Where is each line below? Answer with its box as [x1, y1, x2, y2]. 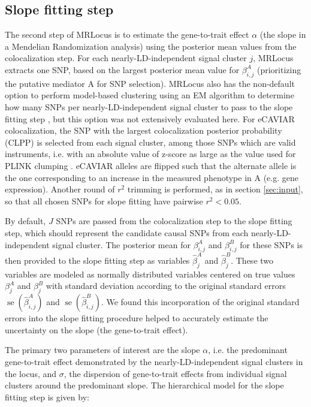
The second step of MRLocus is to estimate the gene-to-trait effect [5, 28, 249, 41]
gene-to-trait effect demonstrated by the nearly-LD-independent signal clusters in [5, 355, 303, 367]
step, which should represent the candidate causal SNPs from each [5, 226, 249, 239]
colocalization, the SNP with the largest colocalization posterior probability [5, 124, 282, 137]
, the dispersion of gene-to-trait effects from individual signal [64, 367, 287, 379]
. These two [231, 254, 274, 267]
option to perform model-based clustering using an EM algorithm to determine [5, 89, 294, 101]
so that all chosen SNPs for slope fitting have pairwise [5, 194, 203, 207]
